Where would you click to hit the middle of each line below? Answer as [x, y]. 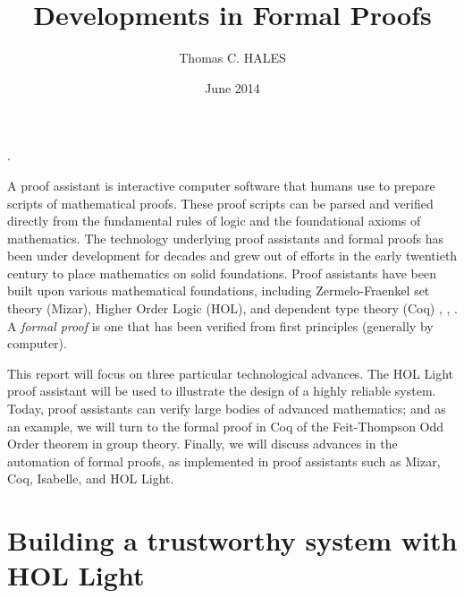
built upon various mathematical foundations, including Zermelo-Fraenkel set [219, 290]
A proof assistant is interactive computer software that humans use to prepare [221, 185]
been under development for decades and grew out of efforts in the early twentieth [232, 256]
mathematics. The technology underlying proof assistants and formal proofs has [225, 238]
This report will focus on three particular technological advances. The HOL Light [230, 373]
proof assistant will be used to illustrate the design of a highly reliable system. [222, 391]
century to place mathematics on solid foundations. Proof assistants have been [222, 273]
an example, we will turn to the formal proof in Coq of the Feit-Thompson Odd [226, 426]
